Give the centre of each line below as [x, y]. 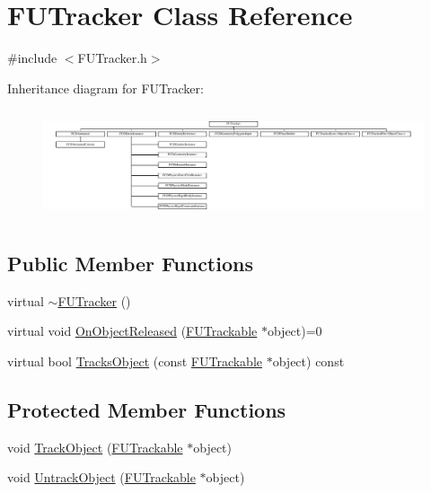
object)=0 [295, 331]
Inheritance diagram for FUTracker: [106, 88]
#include [32, 58]
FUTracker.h [112, 58]
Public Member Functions [130, 263]
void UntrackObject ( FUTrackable [101, 477]
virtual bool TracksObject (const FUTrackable [135, 361]
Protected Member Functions [147, 409]
